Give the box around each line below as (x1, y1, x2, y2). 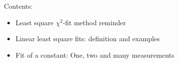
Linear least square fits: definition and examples (15, 33, 160, 44)
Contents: (4, 1, 33, 11)
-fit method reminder (62, 17, 126, 27)
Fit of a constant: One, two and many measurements (15, 49, 175, 60)
